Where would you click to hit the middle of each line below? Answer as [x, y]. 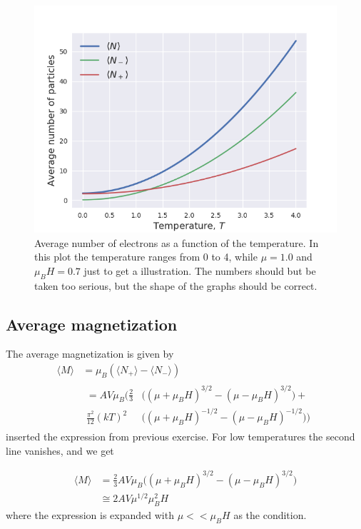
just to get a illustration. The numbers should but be [200, 270]
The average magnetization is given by [90, 354]
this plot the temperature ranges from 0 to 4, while [146, 257]
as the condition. [270, 514]
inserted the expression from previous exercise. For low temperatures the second [180, 437]
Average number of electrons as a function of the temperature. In [177, 242]
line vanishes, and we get [60, 450]
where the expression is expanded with [90, 514]
